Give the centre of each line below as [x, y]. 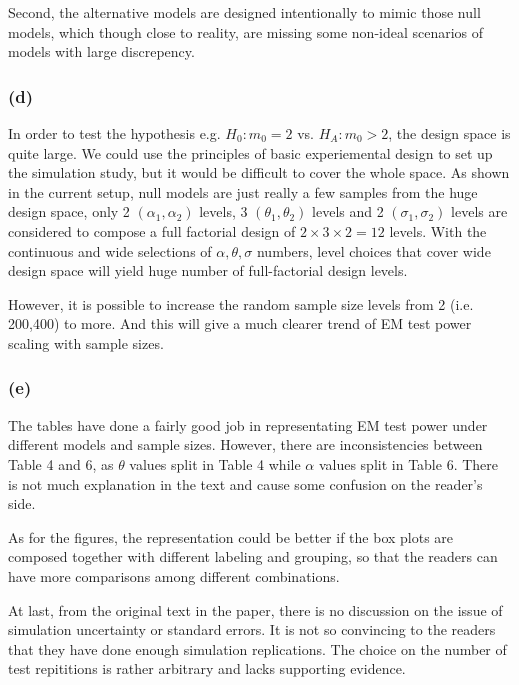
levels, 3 [223, 211]
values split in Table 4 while [215, 463]
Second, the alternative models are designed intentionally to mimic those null [244, 12]
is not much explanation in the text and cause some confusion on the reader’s [245, 483]
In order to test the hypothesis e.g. [114, 133]
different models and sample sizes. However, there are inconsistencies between [245, 444]
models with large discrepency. [101, 51]
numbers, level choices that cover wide [373, 250]
